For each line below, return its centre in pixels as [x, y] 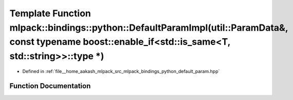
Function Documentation [50, 86]
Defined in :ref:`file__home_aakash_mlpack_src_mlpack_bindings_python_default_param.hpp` [121, 71]
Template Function [50, 13]
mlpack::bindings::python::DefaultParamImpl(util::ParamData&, [149, 28]
